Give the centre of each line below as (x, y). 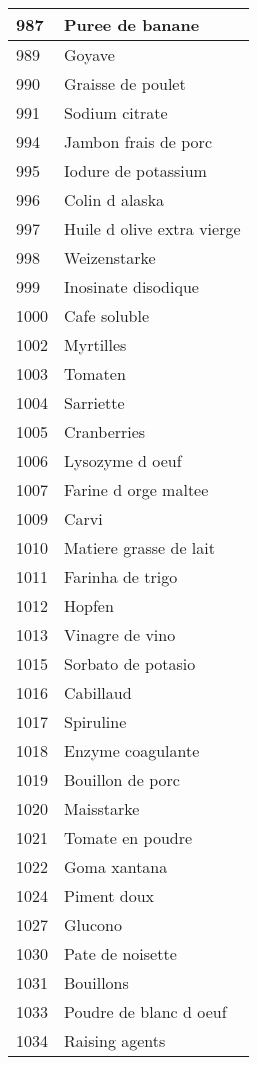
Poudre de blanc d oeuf (145, 1011)
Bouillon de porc (122, 779)
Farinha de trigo (121, 576)
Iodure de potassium (135, 170)
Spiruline (95, 721)
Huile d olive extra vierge (152, 228)
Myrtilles (95, 344)
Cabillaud (98, 692)
